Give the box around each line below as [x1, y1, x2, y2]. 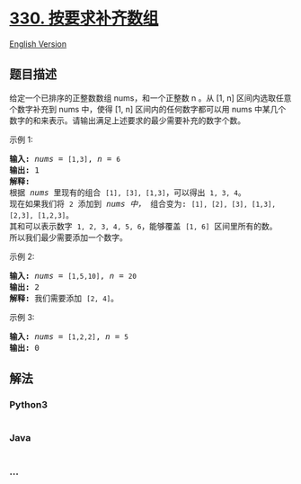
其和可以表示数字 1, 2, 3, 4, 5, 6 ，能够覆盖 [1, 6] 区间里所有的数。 [9, 221, 278, 231]
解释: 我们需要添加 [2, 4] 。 [9, 293, 120, 303]
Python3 [9, 399, 48, 411]
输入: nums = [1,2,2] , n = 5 [9, 331, 128, 342]
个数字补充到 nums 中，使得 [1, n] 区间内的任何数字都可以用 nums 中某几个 [9, 103, 287, 114]
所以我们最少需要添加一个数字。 [9, 232, 128, 243]
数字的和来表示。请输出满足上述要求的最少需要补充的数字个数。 [9, 114, 245, 126]
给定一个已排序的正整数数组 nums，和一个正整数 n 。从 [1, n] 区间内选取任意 [9, 92, 292, 103]
